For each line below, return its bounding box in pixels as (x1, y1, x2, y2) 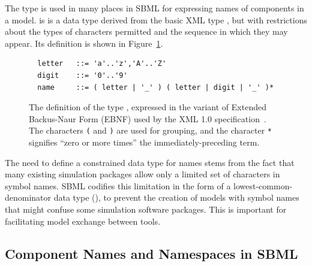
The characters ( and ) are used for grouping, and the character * (29, 124, 272, 137)
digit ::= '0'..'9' (37, 71, 128, 80)
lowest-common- (233, 179, 293, 192)
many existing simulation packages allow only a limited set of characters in (5, 168, 280, 180)
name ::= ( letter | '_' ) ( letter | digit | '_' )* (37, 83, 274, 92)
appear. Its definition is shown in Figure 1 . (5, 37, 163, 49)
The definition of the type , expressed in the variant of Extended (29, 101, 266, 113)
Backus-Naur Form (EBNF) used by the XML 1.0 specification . (29, 112, 266, 125)
